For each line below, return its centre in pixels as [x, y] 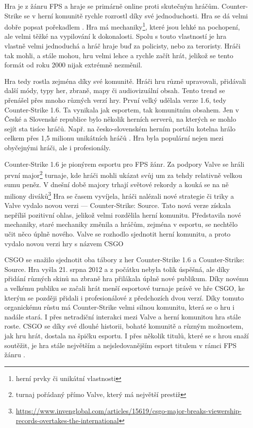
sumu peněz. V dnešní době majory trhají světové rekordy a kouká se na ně [117, 184]
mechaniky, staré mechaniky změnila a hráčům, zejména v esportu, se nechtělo [121, 224]
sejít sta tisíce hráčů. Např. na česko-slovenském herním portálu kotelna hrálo [120, 128]
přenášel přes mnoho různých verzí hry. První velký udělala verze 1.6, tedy [115, 100]
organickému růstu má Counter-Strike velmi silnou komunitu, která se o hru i [119, 307]
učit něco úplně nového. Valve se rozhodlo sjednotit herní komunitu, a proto [118, 234]
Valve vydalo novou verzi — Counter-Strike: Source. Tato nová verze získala [118, 205]
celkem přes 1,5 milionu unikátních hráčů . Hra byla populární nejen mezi [114, 138]
